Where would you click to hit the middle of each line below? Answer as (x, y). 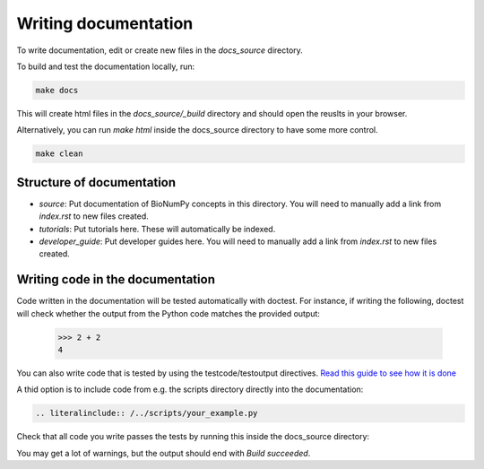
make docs (57, 90)
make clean (59, 154)
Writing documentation (105, 23)
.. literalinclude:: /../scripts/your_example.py (147, 413)
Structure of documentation (96, 182)
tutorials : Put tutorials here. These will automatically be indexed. (157, 229)
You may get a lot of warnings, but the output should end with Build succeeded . (164, 453)
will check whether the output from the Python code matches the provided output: (168, 313)
